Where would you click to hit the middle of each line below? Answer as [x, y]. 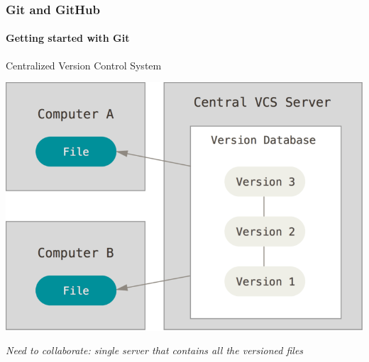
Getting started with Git [68, 38]
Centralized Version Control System [84, 65]
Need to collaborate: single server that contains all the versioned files [155, 350]
